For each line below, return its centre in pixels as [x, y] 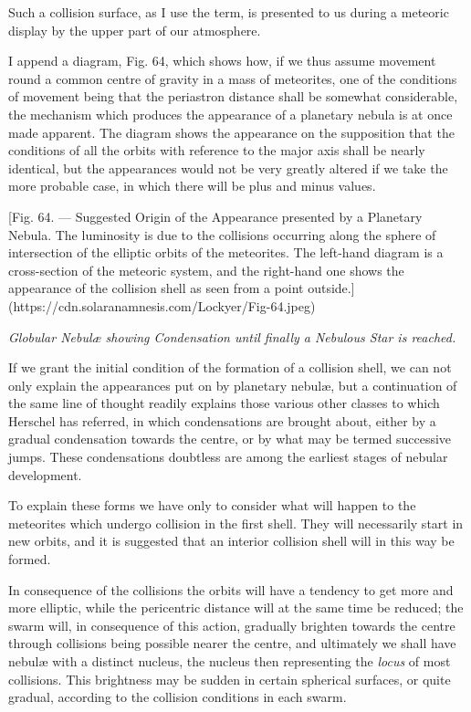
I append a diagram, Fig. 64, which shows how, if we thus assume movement [222, 61]
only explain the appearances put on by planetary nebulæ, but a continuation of [233, 385]
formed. [30, 559]
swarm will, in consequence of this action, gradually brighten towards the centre [232, 625]
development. [45, 474]
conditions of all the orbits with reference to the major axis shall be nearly [217, 150]
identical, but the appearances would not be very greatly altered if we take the [228, 168]
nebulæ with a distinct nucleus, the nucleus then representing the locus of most [230, 661]
